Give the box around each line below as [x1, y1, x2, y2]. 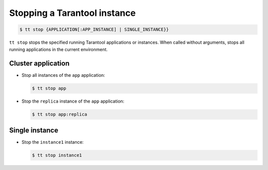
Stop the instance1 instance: [21, 139, 84, 145]
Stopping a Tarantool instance [9, 7, 136, 18]
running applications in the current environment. [9, 46, 108, 52]
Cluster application [9, 59, 69, 68]
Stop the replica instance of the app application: [21, 98, 125, 104]
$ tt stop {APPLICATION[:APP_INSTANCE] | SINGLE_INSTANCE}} [19, 27, 169, 32]
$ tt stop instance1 [32, 152, 82, 158]
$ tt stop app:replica [32, 112, 87, 117]
